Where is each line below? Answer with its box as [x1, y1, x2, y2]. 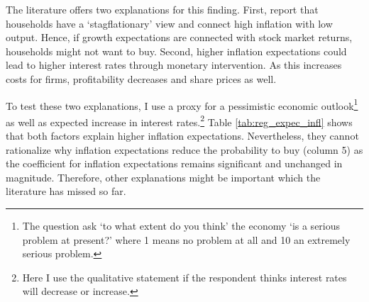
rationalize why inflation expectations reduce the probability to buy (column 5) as [6, 142, 363, 157]
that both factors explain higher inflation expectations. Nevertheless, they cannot [6, 128, 359, 143]
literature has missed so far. [6, 184, 126, 198]
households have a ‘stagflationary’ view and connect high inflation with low [6, 16, 333, 30]
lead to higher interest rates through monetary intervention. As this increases [6, 57, 342, 72]
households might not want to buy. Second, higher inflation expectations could [6, 43, 347, 58]
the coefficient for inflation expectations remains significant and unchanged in [6, 156, 343, 171]
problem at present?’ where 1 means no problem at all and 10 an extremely [22, 232, 351, 247]
